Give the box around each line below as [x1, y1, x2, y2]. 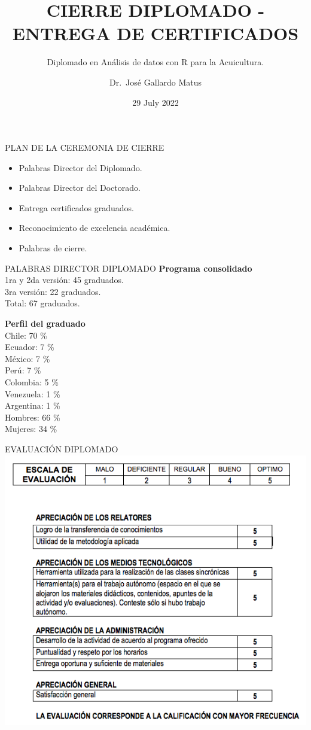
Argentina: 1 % [5, 399, 60, 412]
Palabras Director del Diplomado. [19, 161, 142, 174]
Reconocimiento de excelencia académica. [19, 221, 170, 234]
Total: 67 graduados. [5, 297, 80, 309]
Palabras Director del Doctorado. [19, 181, 141, 194]
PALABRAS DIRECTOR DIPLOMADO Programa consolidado [5, 261, 252, 274]
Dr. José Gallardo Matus [109, 75, 202, 88]
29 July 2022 [132, 96, 179, 108]
